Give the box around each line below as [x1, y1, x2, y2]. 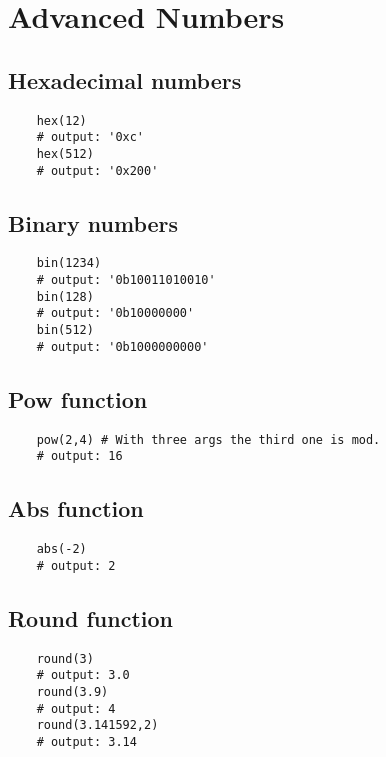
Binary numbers [8, 207, 179, 238]
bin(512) [36, 323, 94, 338]
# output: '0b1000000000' [36, 339, 209, 354]
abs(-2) [36, 542, 87, 557]
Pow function [8, 383, 148, 414]
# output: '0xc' [36, 130, 145, 145]
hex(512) [36, 146, 94, 161]
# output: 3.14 [36, 734, 137, 749]
